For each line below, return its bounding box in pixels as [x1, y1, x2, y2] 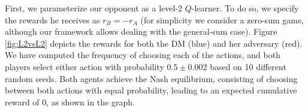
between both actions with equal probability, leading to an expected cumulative [5, 84, 297, 96]
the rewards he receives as [5, 13, 100, 26]
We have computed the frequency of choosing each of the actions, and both [5, 49, 280, 61]
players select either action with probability [5, 60, 164, 72]
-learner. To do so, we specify [191, 2, 299, 14]
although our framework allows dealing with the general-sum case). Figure [5, 25, 277, 38]
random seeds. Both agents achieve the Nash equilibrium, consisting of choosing [5, 72, 298, 84]
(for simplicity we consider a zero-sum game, [140, 13, 304, 26]
